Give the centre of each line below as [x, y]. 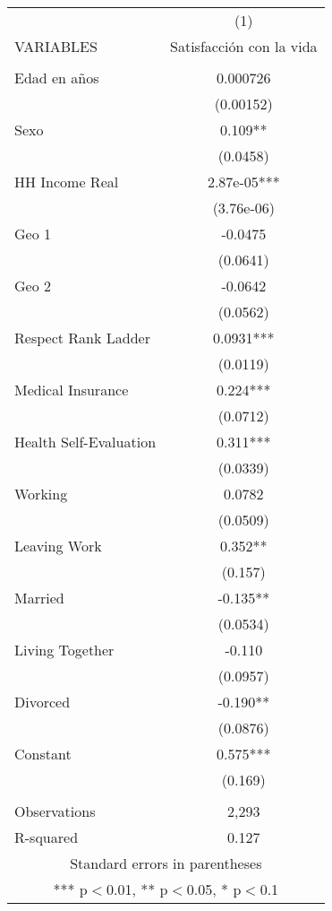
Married [39, 598]
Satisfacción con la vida [244, 46]
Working [41, 494]
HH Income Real [67, 182]
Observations [55, 811]
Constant [43, 754]
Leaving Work [58, 546]
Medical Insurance [72, 390]
